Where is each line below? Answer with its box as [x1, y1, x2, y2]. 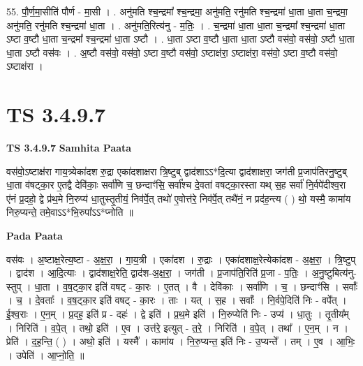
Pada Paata [6, 228, 63, 243]
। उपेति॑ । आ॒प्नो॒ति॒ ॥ [6, 347, 84, 362]
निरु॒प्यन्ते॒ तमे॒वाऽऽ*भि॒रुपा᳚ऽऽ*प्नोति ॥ [6, 205, 133, 219]
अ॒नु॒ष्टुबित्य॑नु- [311, 265, 357, 280]
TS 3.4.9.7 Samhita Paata [6, 140, 132, 155]
